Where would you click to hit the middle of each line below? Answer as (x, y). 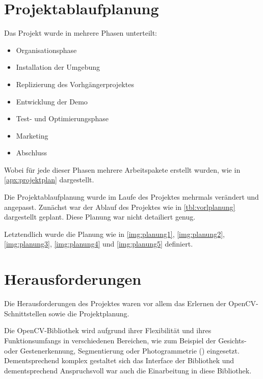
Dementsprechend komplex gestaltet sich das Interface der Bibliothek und (119, 360)
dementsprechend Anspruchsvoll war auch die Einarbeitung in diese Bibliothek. (128, 370)
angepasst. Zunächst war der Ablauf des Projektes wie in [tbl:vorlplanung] (120, 207)
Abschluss (31, 153)
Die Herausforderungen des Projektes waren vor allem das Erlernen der (115, 303)
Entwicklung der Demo (52, 101)
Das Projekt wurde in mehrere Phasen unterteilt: (81, 33)
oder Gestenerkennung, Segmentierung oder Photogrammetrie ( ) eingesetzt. (122, 350)
